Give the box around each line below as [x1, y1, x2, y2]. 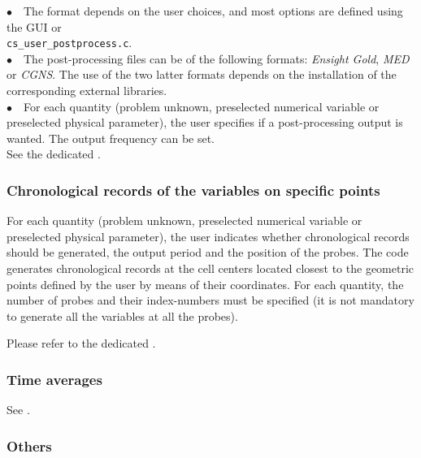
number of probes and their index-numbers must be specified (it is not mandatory [7, 292, 414, 309]
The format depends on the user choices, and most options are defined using [24, 2, 403, 19]
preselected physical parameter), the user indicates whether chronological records [7, 227, 410, 244]
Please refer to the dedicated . [7, 335, 156, 352]
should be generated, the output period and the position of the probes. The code [7, 244, 409, 261]
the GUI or [7, 18, 62, 35]
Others [7, 435, 52, 456]
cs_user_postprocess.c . [7, 34, 132, 51]
